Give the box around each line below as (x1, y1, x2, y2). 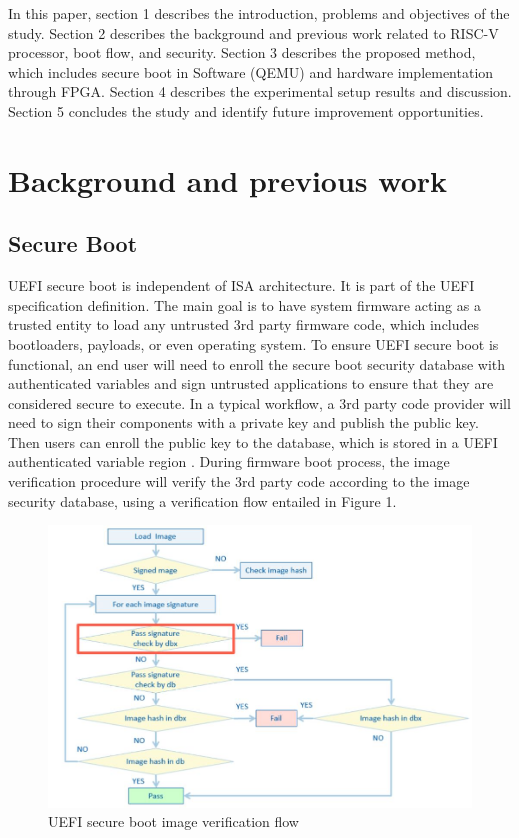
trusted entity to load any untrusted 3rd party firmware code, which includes (8, 314, 480, 335)
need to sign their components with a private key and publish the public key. (8, 412, 479, 433)
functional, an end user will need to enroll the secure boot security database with (8, 353, 506, 374)
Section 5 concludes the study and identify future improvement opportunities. (8, 100, 484, 121)
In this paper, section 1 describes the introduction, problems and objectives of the (8, 3, 510, 23)
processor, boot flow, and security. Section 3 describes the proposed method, (8, 42, 476, 63)
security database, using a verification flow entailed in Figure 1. (8, 490, 397, 511)
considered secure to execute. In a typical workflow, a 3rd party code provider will (8, 392, 511, 413)
